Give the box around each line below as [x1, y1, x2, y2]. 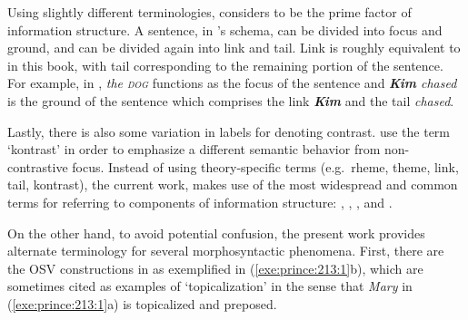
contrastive [7, 157, 68, 176]
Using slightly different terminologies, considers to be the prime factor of [7, 3, 412, 21]
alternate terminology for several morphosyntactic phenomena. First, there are [7, 241, 444, 260]
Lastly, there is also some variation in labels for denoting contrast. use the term [7, 121, 451, 141]
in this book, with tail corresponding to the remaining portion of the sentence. [7, 55, 443, 74]
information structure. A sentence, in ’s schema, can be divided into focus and [7, 20, 443, 39]
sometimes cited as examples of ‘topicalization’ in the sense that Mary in [7, 276, 413, 296]
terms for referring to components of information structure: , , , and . [7, 192, 393, 211]
